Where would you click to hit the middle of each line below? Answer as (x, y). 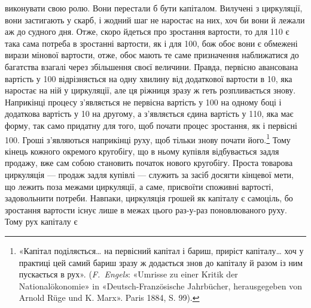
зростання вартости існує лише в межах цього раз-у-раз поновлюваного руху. (146, 209)
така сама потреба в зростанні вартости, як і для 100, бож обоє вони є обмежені (151, 43)
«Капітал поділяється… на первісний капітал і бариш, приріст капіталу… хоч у (161, 250)
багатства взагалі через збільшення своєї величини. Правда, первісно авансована (152, 66)
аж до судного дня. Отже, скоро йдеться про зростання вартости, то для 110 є (147, 31)
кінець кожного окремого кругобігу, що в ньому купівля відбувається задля (142, 151)
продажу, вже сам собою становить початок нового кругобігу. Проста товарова (149, 163)
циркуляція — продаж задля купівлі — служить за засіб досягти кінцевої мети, (149, 174)
